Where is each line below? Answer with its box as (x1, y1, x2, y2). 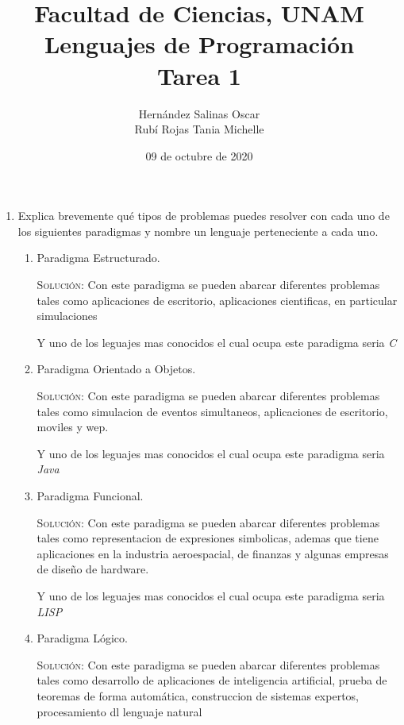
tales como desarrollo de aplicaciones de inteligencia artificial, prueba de (37, 672, 387, 688)
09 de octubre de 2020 (145, 147, 253, 164)
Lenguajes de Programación (44, 28, 355, 60)
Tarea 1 (157, 59, 241, 91)
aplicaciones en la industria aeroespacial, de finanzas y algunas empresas (37, 545, 389, 561)
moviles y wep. (37, 418, 109, 435)
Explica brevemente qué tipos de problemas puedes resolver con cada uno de (17, 207, 390, 224)
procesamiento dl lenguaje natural (37, 703, 202, 719)
